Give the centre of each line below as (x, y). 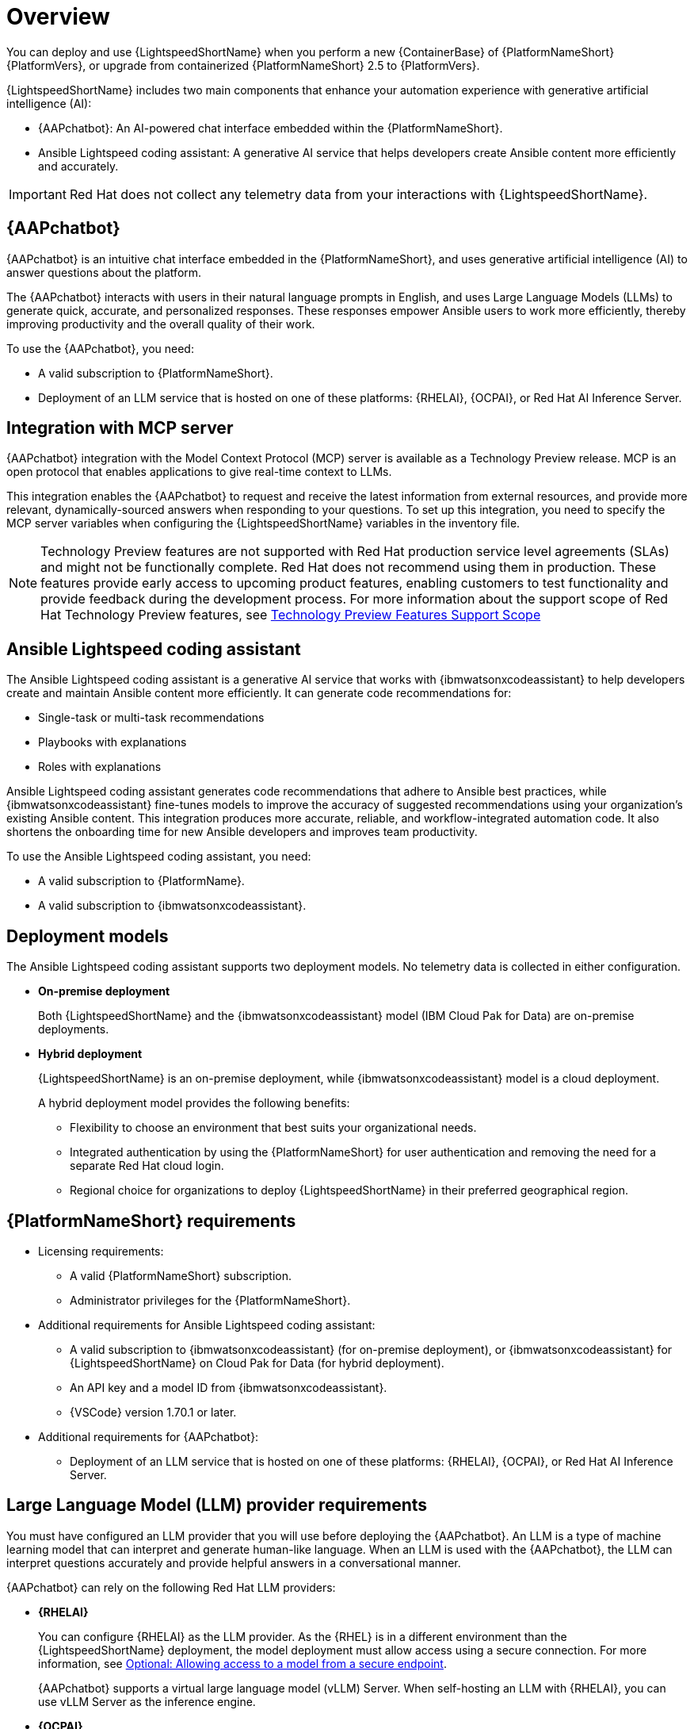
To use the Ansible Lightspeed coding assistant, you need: (159, 857)
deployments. (74, 1029)
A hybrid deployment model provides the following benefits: (194, 1103)
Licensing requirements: (101, 1251)
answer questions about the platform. (104, 272)
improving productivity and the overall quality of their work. (161, 324)
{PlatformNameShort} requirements (151, 1221)
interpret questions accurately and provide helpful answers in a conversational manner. (234, 1562)
